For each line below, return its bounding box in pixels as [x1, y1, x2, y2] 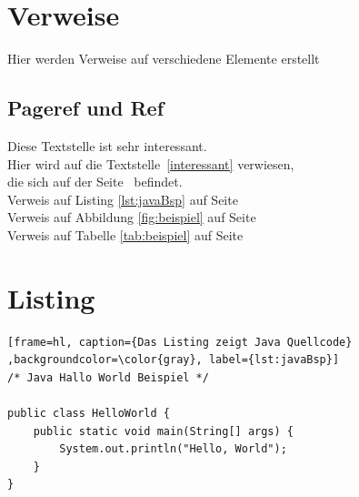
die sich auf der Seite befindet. [7, 172, 183, 191]
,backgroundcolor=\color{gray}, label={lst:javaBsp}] [7, 353, 340, 367]
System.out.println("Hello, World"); [59, 442, 287, 456]
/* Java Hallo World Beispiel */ [7, 370, 209, 384]
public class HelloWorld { [7, 406, 170, 420]
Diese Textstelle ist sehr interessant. [7, 136, 207, 155]
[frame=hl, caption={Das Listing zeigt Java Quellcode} [7, 335, 353, 349]
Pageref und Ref [7, 94, 165, 122]
